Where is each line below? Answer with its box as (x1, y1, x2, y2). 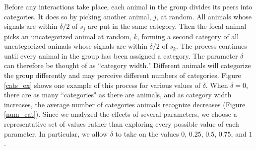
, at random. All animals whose (156, 11, 252, 21)
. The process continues (176, 41, 247, 51)
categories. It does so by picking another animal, (4, 11, 151, 21)
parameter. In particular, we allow (4, 128, 108, 139)
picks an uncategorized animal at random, (4, 31, 131, 41)
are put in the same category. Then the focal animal (88, 21, 247, 31)
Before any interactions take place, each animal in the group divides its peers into (4, 1, 253, 11)
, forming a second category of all (137, 31, 239, 41)
